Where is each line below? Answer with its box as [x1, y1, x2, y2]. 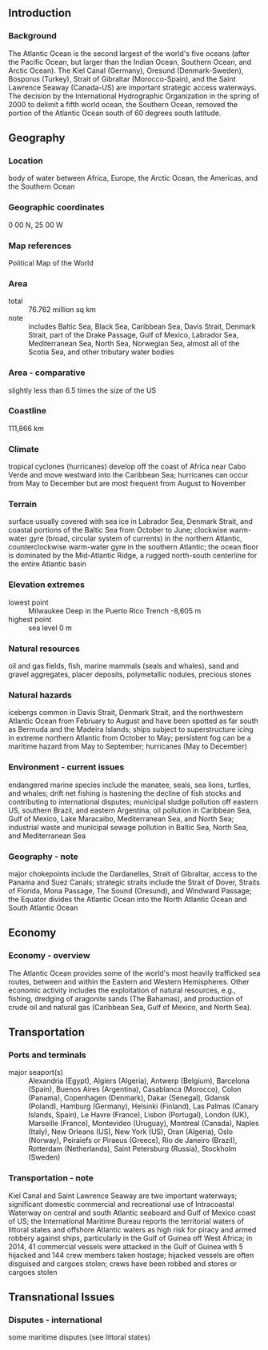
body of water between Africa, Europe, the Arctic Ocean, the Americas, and [8, 174, 258, 183]
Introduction [8, 6, 72, 20]
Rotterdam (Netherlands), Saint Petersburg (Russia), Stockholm [28, 1144, 238, 1154]
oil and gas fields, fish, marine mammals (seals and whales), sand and [8, 661, 239, 671]
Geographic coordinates [8, 202, 105, 213]
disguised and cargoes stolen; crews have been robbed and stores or [8, 1259, 238, 1268]
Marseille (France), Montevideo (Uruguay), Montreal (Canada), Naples [28, 1119, 259, 1128]
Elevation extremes [8, 579, 86, 590]
